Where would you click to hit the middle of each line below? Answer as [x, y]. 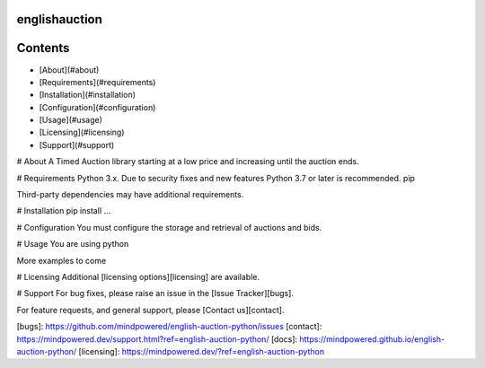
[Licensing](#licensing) [82, 132]
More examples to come [62, 260]
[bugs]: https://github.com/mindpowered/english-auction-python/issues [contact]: [169, 327]
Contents [43, 48]
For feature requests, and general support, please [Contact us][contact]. [150, 310]
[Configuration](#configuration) [97, 107]
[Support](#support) [77, 145]
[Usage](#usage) [71, 120]
